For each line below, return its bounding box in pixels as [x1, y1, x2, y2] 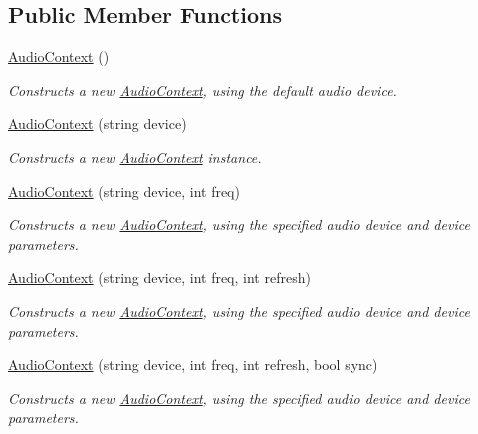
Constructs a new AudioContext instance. [8, 146, 262, 167]
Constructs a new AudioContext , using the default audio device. [8, 79, 397, 100]
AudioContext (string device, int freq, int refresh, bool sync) [8, 354, 378, 375]
